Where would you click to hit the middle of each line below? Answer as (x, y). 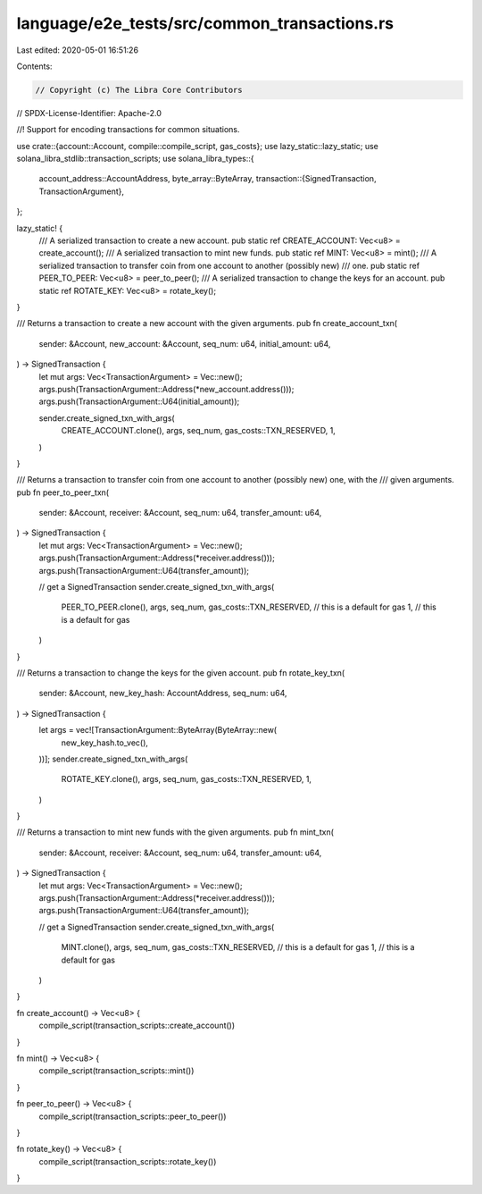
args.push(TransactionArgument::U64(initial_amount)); (139, 401)
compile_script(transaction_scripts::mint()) (116, 1071)
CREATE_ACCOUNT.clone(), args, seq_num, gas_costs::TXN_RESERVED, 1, (199, 431)
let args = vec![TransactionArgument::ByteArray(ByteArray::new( (158, 730)
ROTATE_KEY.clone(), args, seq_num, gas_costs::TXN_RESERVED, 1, (187, 779)
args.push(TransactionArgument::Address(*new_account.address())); (166, 389)
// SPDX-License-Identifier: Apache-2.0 (89, 113)
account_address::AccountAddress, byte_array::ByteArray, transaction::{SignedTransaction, (208, 179)
